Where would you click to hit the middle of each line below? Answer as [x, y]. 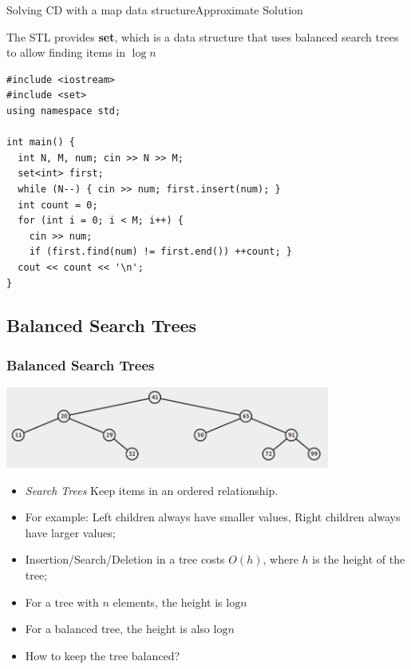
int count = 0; [58, 205]
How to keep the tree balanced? [103, 655]
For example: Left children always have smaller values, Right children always [213, 517]
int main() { [41, 143]
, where [281, 559]
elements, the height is [168, 602]
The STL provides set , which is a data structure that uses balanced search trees [203, 36]
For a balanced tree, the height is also [117, 629]
